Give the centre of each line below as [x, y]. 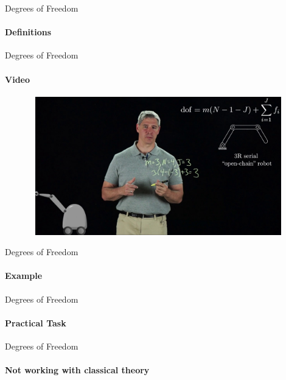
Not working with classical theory [77, 370]
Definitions [28, 32]
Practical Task [36, 322]
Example [24, 276]
